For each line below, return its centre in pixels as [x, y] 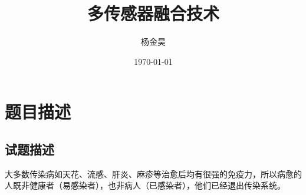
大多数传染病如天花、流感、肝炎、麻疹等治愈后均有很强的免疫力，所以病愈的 [153, 173]
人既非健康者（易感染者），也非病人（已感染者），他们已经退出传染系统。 [145, 185]
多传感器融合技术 [153, 13]
